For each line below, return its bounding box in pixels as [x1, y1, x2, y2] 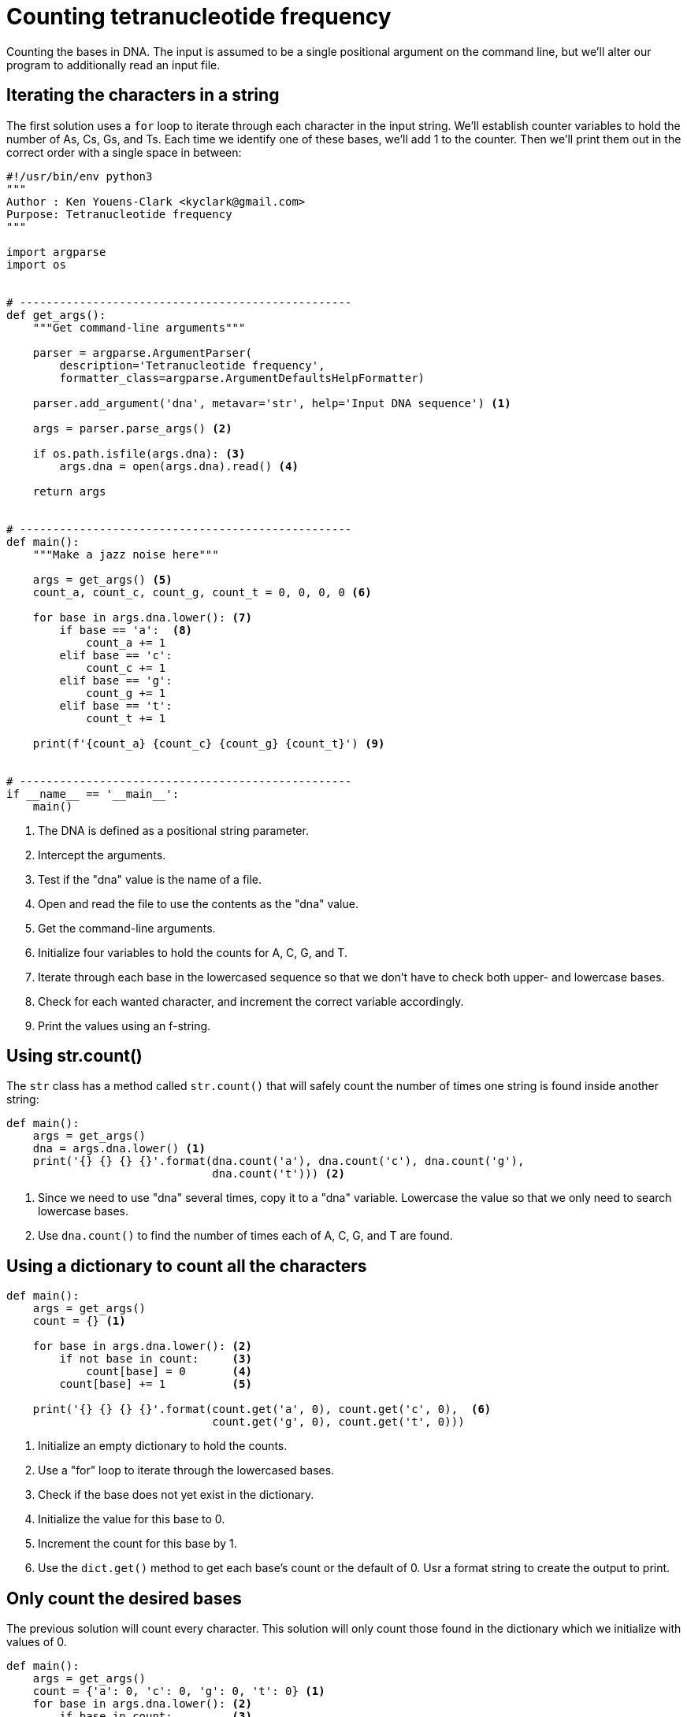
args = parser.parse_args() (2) [32, 421, 232, 435]
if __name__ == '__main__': [6, 787, 180, 800]
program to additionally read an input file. [6, 57, 221, 72]
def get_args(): [6, 308, 106, 321]
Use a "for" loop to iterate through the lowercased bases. [38, 1463, 335, 1478]
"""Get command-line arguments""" [32, 321, 246, 334]
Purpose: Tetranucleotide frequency [6, 207, 232, 221]
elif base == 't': [59, 699, 173, 712]
